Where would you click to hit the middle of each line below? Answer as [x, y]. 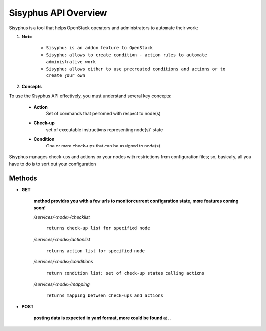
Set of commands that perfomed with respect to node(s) [103, 114]
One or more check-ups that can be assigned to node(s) [103, 146]
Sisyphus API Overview [58, 13]
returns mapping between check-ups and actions [105, 295]
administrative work [71, 62]
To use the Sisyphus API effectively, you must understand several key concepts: [90, 96]
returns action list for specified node [96, 251]
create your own [66, 75]
